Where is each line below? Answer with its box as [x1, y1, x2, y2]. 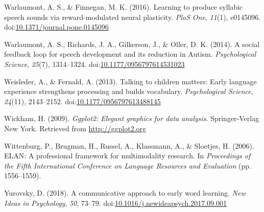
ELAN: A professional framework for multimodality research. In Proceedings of [4, 150, 251, 161]
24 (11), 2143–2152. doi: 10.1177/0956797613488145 [4, 96, 161, 106]
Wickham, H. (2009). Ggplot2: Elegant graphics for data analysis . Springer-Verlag [4, 113, 259, 124]
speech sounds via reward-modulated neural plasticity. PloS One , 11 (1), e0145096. [4, 11, 261, 22]
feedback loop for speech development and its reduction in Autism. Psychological [4, 49, 256, 59]
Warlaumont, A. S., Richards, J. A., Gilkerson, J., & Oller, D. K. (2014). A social [4, 38, 260, 49]
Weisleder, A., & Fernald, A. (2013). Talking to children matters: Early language [4, 76, 257, 86]
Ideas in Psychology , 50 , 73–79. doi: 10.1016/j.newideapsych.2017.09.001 [4, 197, 227, 208]
